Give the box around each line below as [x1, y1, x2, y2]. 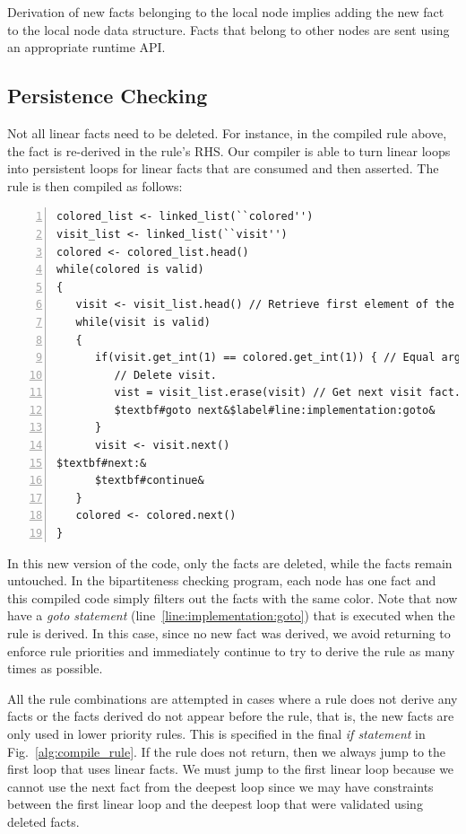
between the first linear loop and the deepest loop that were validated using [7, 794, 423, 813]
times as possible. [7, 659, 103, 678]
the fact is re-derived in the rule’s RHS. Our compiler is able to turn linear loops [7, 141, 451, 160]
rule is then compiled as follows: [7, 176, 183, 195]
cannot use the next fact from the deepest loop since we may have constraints [7, 777, 434, 795]
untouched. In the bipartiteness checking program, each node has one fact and [7, 571, 436, 590]
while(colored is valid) [56, 263, 204, 277]
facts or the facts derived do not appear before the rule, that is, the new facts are [7, 707, 454, 725]
